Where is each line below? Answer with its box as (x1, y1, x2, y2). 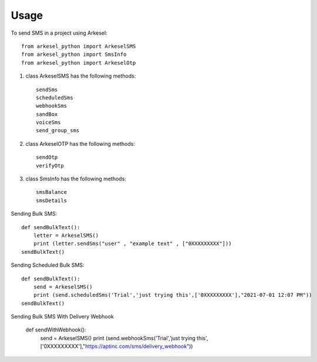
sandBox (36, 110, 58, 118)
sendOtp (36, 154, 58, 161)
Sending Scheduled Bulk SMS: (11, 262, 85, 269)
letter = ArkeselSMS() (33, 232, 99, 239)
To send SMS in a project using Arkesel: (11, 29, 108, 36)
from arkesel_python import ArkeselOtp (21, 59, 136, 66)
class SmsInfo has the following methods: (25, 175, 126, 182)
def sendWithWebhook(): (25, 326, 86, 333)
